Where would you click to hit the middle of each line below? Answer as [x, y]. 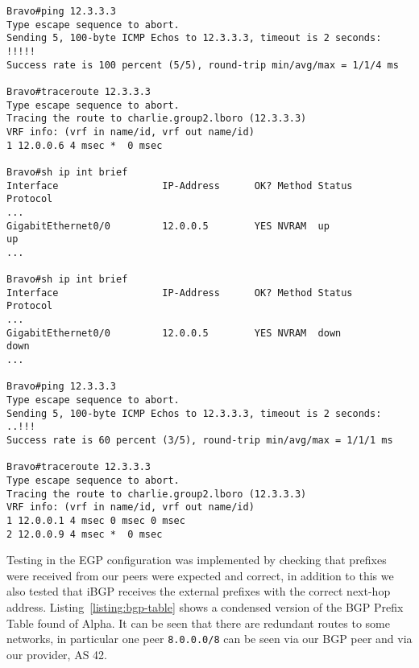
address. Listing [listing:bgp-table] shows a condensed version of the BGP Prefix [205, 607]
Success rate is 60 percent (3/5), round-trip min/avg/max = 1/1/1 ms [200, 440]
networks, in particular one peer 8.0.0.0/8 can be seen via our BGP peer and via [209, 639]
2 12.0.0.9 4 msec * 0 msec [85, 534]
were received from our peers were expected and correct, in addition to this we [200, 575]
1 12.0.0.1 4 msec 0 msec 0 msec [96, 520]
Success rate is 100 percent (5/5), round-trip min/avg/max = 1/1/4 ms [203, 65]
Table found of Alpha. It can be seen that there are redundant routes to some [198, 623]
